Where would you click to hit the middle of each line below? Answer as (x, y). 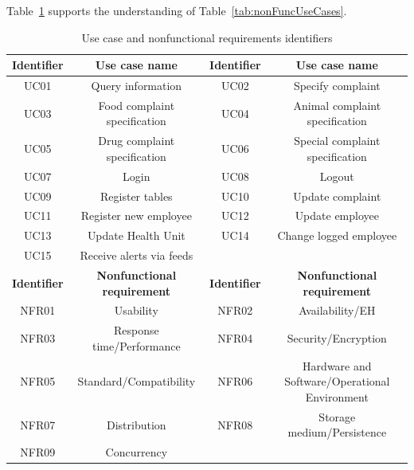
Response (136, 330)
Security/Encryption (337, 338)
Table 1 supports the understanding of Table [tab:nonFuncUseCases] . (177, 10)
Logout (337, 176)
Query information (137, 86)
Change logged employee (337, 235)
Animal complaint (337, 105)
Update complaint (337, 196)
